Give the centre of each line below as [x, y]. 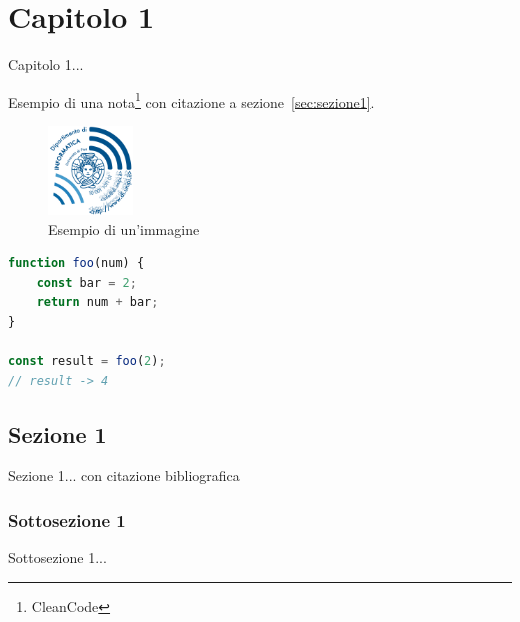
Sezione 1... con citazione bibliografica [124, 475]
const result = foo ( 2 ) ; [87, 361]
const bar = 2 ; [86, 282]
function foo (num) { [76, 263]
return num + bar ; [97, 302]
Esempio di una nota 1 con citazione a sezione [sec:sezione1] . [191, 100]
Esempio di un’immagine [124, 228]
